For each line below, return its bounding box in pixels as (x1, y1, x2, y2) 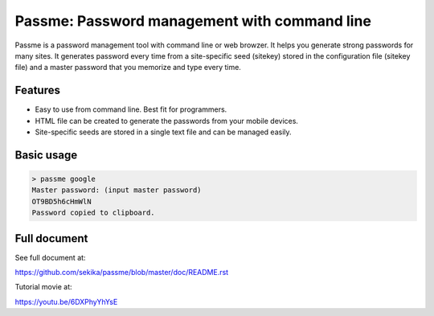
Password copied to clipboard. (31, 208, 156, 217)
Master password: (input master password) (31, 186, 202, 195)
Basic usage (14, 148, 78, 162)
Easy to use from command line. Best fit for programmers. (35, 105, 227, 114)
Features (14, 84, 60, 97)
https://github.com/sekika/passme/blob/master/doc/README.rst (14, 268, 229, 277)
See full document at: (14, 252, 86, 262)
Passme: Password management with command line (14, 12, 371, 30)
